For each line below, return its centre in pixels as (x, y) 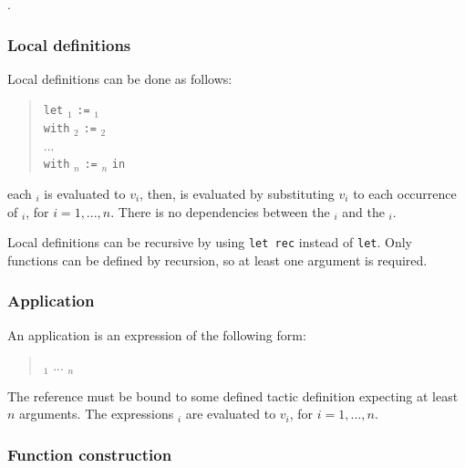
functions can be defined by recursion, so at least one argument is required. (217, 260)
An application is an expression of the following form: (157, 334)
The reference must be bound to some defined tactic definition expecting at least (233, 395)
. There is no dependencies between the (220, 211)
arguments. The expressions (97, 414)
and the (363, 211)
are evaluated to (231, 414)
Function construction (90, 454)
